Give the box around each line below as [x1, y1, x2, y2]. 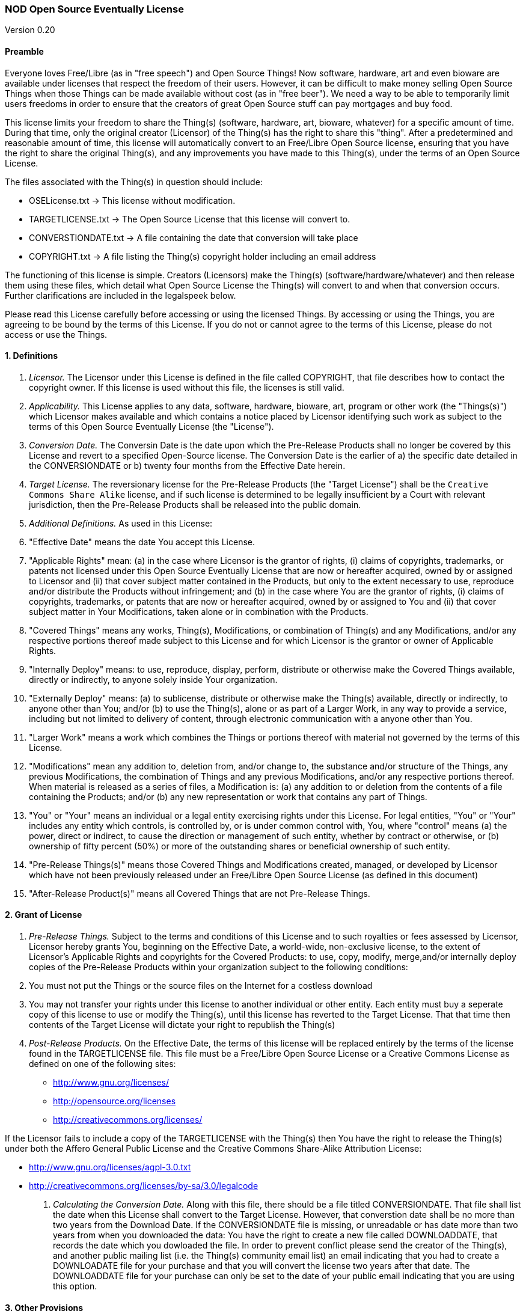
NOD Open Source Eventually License [5, 3, 184, 15]
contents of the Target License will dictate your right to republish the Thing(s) [29, 1019, 335, 1030]
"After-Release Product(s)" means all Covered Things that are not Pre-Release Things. [29, 888, 370, 899]
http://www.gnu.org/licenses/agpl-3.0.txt [29, 1162, 191, 1173]
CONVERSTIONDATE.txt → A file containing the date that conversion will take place [29, 232, 358, 243]
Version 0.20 [5, 25, 55, 35]
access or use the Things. [5, 329, 108, 340]
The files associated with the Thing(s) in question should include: [5, 176, 263, 187]
